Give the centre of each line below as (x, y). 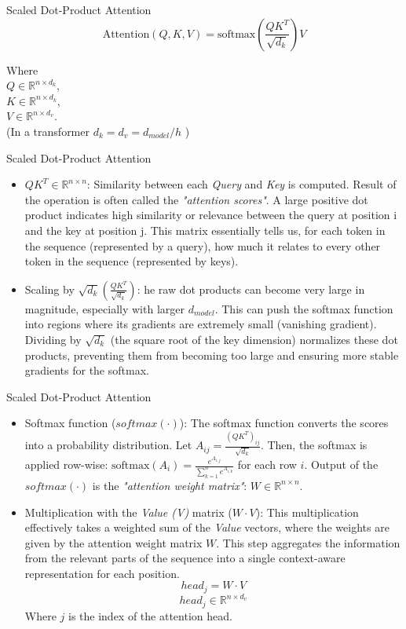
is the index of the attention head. (150, 615)
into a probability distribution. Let (108, 445)
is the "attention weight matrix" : (170, 485)
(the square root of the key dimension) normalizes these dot (254, 339)
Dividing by (53, 339)
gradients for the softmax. (87, 370)
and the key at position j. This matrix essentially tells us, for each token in (205, 230)
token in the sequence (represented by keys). (132, 261)
